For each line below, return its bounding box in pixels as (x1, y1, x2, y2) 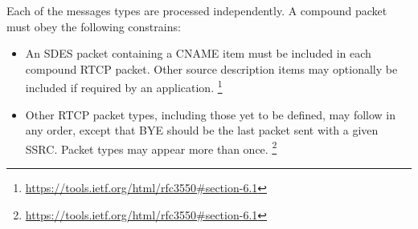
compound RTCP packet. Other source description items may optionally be (25, 60, 398, 77)
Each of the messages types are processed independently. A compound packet (6, 2, 387, 18)
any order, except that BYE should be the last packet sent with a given (25, 122, 379, 139)
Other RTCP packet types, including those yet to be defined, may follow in (25, 106, 396, 123)
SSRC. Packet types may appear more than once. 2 (25, 138, 277, 157)
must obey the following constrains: (6, 18, 181, 34)
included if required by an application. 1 (25, 77, 223, 96)
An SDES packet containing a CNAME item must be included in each (25, 45, 371, 62)
